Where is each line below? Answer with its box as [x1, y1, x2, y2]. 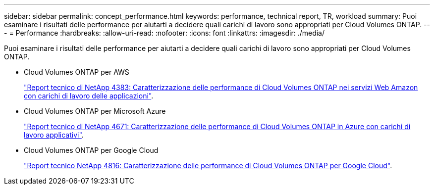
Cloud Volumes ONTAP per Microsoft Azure [24, 107, 166, 115]
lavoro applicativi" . [24, 131, 84, 139]
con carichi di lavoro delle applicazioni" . [24, 92, 154, 100]
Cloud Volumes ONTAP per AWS [24, 68, 129, 76]
